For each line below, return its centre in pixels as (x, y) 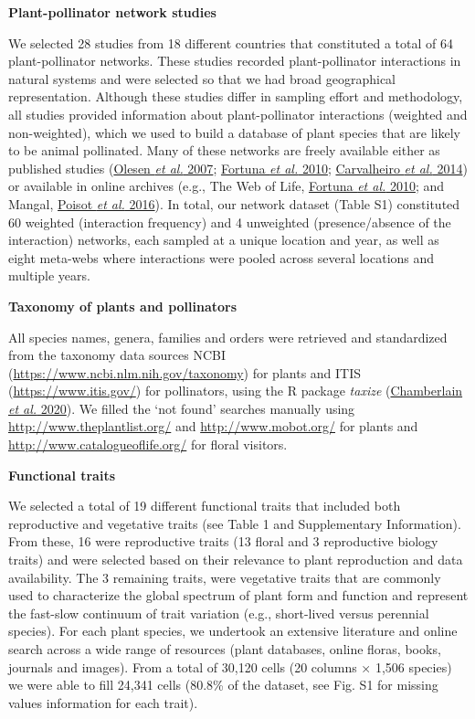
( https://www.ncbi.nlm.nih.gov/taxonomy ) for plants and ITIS (185, 372)
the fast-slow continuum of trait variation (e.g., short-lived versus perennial (219, 613)
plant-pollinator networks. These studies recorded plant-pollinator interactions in (235, 61)
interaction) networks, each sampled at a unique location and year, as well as (224, 240)
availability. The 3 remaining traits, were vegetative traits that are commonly (225, 577)
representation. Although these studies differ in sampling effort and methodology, (236, 96)
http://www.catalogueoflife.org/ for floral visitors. (148, 444)
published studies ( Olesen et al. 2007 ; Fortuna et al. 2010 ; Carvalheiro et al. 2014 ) (238, 168)
